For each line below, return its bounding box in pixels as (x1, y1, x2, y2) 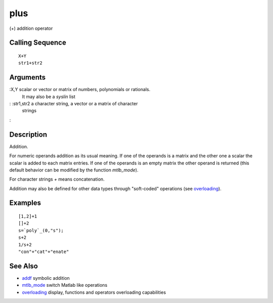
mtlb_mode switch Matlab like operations (22, 282, 108, 288)
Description (9, 130, 48, 139)
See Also (9, 262, 38, 270)
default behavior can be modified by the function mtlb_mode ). (9, 167, 139, 173)
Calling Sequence (9, 38, 67, 47)
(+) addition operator (9, 25, 53, 31)
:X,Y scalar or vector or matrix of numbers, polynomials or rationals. (9, 86, 151, 93)
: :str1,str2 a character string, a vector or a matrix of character (9, 101, 138, 107)
